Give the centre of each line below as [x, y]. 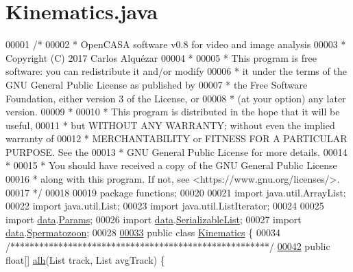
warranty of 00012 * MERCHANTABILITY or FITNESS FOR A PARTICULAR [176, 138]
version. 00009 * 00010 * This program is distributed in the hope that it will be [173, 112]
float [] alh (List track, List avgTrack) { [85, 259]
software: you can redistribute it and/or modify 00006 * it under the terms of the [176, 71]
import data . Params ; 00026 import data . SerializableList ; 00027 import [154, 219]
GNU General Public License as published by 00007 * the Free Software [157, 84]
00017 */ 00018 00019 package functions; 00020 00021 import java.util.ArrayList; [176, 192]
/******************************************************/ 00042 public [168, 246]
